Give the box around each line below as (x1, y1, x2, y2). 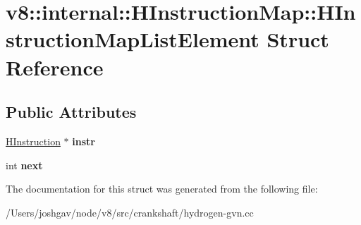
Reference (6, 52, 104, 81)
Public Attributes (6, 101, 137, 123)
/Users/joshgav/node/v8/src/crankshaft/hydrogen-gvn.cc (6, 205, 254, 219)
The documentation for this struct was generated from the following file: (6, 181, 318, 196)
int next (6, 157, 43, 172)
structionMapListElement (6, 25, 259, 54)
